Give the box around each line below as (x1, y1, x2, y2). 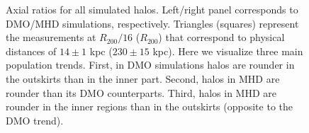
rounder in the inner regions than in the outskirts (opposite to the (6, 99, 293, 114)
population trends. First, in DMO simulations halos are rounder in (6, 57, 295, 72)
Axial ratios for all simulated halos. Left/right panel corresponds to (6, 2, 298, 16)
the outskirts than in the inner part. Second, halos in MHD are (6, 71, 280, 86)
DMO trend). (6, 112, 64, 127)
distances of (6, 43, 57, 58)
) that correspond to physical (158, 30, 285, 45)
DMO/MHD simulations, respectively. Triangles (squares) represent (6, 16, 299, 30)
